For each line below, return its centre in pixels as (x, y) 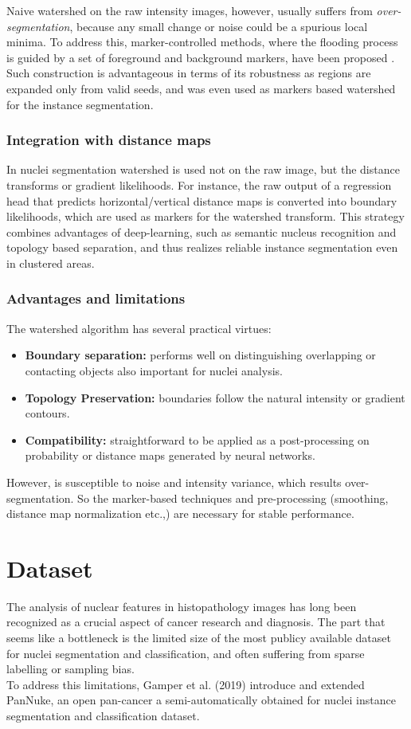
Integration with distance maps (109, 140)
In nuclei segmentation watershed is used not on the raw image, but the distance (203, 169)
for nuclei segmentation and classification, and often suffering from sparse (186, 653)
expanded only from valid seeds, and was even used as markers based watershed (201, 88)
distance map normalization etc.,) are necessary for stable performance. (180, 513)
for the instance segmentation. (80, 104)
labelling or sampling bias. (70, 669)
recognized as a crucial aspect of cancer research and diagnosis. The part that (196, 622)
